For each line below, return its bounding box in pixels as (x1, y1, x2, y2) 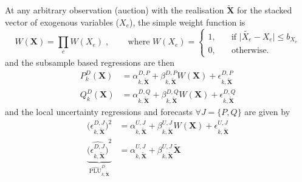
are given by (244, 105, 290, 118)
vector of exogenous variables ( (5, 15, 120, 28)
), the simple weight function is (129, 15, 245, 28)
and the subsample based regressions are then (5, 56, 175, 69)
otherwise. (231, 46, 269, 55)
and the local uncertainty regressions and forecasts (5, 105, 193, 118)
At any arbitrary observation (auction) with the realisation (5, 4, 224, 16)
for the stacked (237, 4, 292, 16)
